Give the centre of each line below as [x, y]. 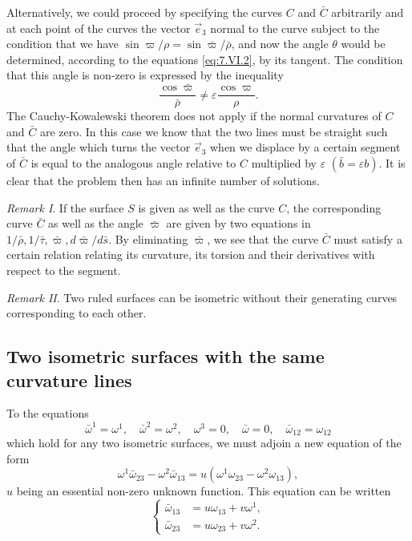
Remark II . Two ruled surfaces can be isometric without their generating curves [202, 297]
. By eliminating [148, 238]
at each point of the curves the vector [99, 28]
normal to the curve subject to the [295, 28]
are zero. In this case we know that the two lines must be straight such [214, 131]
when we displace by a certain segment [305, 147]
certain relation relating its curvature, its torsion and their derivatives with [191, 254]
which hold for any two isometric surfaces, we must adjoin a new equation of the [204, 443]
